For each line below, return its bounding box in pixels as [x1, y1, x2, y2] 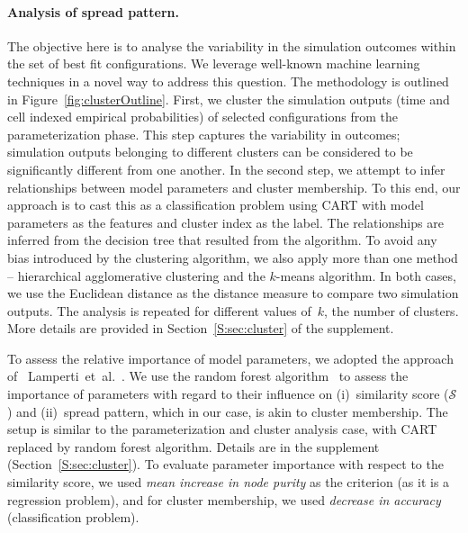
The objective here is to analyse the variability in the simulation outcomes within [7, 36, 456, 55]
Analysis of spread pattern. [7, 2, 179, 21]
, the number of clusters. [323, 301, 459, 320]
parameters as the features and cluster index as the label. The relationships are [7, 212, 444, 231]
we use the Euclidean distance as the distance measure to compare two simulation [7, 284, 459, 303]
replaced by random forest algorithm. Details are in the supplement [7, 437, 380, 456]
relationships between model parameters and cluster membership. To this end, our [7, 177, 461, 196]
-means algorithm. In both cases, [275, 266, 456, 285]
